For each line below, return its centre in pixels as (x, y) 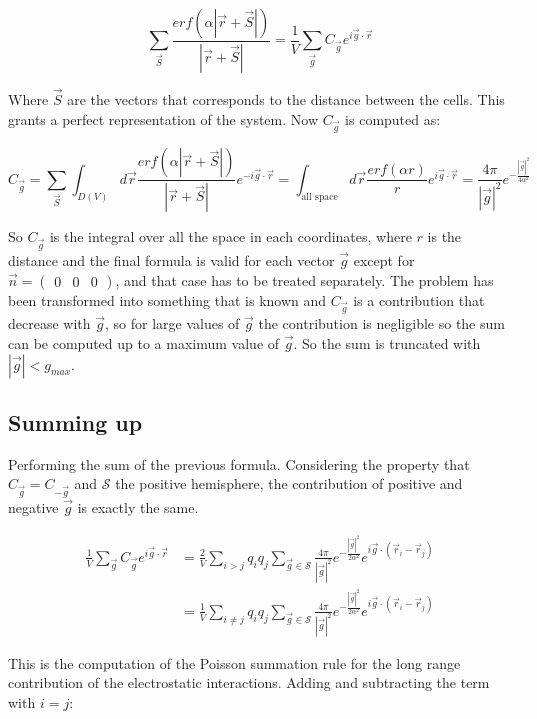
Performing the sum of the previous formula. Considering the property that (239, 463)
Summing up (75, 421)
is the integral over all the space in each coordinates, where (230, 236)
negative (33, 507)
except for (384, 260)
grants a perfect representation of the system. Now (163, 118)
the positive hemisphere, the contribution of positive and (289, 483)
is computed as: (393, 118)
